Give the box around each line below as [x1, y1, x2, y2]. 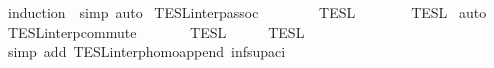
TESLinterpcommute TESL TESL [7, 21, 305, 42]
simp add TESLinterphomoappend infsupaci [7, 41, 286, 62]
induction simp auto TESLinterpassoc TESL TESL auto [7, 2, 487, 22]
